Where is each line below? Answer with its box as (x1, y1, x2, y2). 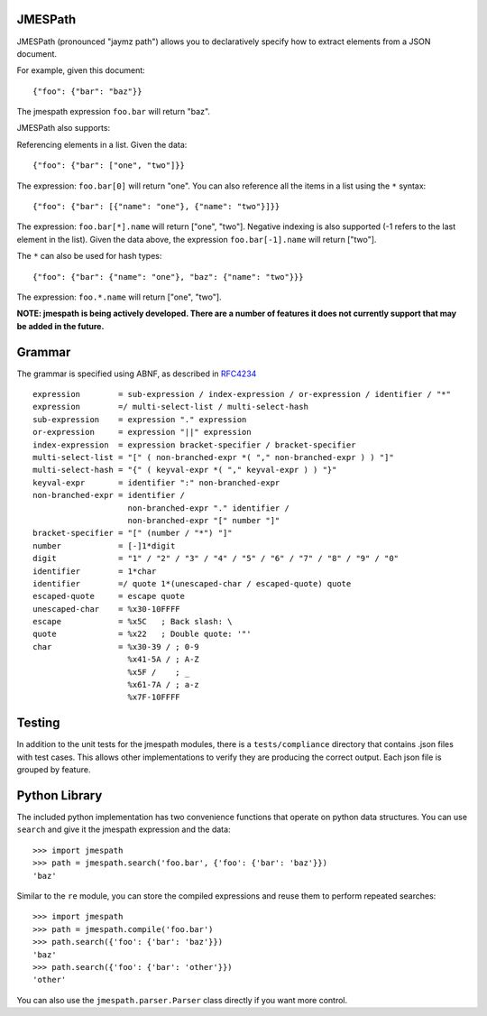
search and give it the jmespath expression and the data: (16, 824, 231, 835)
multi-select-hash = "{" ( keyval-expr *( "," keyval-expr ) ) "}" (32, 465, 337, 476)
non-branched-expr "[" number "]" (127, 515, 280, 525)
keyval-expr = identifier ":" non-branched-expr (32, 477, 280, 487)
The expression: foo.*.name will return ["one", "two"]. (16, 291, 222, 302)
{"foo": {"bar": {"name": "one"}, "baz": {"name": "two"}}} (32, 272, 304, 282)
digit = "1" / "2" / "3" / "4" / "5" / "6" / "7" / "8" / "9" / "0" (32, 553, 400, 564)
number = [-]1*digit (32, 540, 176, 550)
